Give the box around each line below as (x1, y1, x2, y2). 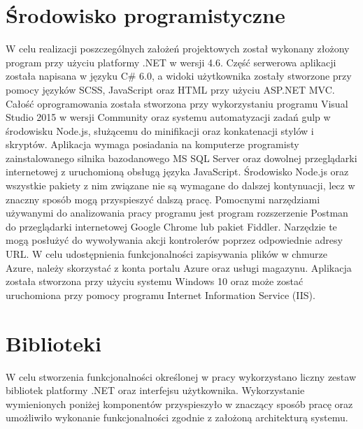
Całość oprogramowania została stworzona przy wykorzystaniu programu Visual (6, 96, 348, 110)
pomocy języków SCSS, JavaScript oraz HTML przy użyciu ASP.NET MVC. (6, 82, 335, 96)
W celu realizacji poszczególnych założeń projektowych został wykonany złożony (6, 41, 350, 56)
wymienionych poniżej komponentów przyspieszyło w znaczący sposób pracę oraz (6, 396, 353, 411)
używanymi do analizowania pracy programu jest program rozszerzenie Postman (6, 205, 348, 220)
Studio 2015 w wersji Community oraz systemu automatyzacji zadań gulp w (6, 110, 331, 124)
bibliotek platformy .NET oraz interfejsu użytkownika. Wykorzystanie (6, 383, 305, 398)
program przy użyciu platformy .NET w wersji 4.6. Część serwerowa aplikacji (6, 54, 336, 69)
